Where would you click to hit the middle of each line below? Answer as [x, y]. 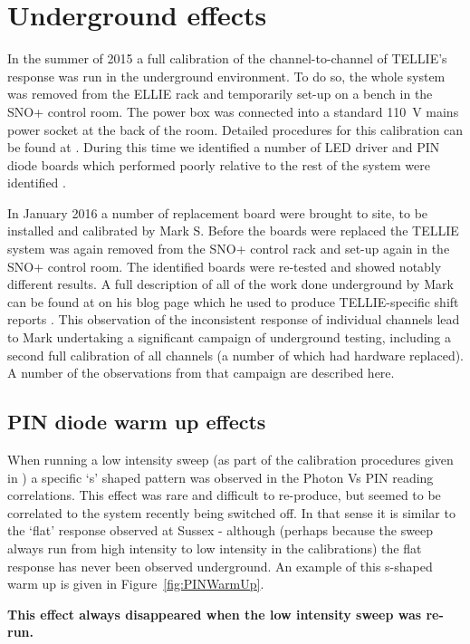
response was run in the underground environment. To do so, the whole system [226, 76]
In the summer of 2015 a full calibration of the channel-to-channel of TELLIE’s [227, 58]
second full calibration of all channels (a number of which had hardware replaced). [235, 355]
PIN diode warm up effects [137, 422]
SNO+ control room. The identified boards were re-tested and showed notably [225, 266]
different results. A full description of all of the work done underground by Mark [230, 284]
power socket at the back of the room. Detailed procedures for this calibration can [235, 129]
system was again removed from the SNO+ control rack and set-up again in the [229, 249]
